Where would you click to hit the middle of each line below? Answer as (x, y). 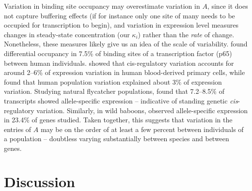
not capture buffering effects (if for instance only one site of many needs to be (119, 15)
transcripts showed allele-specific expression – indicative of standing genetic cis (121, 100)
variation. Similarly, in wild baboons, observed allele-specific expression (142, 110)
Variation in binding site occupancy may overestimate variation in (102, 6)
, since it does (228, 6)
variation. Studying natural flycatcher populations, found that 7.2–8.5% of (114, 91)
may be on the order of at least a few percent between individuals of (142, 129)
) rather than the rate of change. (186, 34)
